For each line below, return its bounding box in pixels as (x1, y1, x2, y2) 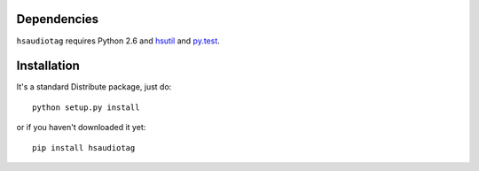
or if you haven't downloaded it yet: (16, 122, 146, 133)
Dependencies (16, 12, 99, 27)
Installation (16, 58, 80, 74)
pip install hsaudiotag (32, 143, 136, 152)
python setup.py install (32, 102, 140, 113)
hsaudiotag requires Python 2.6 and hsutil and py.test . (16, 35, 221, 46)
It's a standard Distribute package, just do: (16, 82, 172, 92)
